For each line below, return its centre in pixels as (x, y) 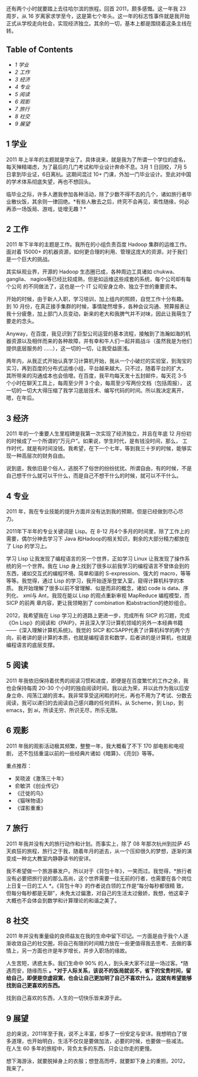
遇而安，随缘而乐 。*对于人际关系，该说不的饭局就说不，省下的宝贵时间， (96, 971)
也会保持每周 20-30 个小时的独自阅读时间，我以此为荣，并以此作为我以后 (95, 688)
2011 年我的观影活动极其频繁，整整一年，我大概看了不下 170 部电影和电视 (95, 746)
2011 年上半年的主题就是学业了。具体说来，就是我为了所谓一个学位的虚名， (97, 159)
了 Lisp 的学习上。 (28, 546)
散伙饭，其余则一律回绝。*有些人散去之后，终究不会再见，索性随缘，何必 (100, 201)
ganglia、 (18, 279)
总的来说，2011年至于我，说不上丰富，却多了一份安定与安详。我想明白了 (94, 1034)
